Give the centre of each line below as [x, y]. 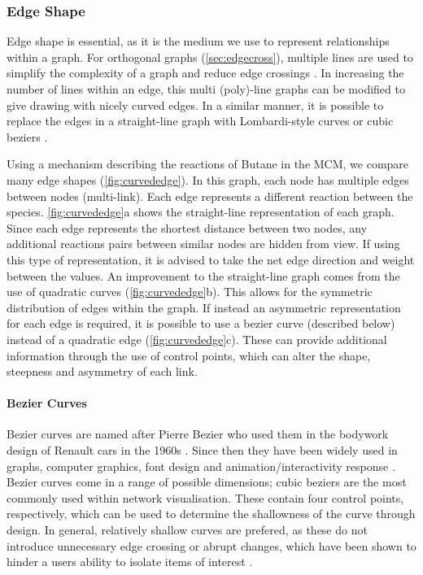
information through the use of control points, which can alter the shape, [189, 355]
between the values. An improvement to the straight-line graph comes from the [203, 275]
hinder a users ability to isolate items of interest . [130, 562]
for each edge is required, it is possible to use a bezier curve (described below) [201, 323]
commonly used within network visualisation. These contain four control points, [205, 497]
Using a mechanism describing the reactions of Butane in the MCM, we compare [208, 164]
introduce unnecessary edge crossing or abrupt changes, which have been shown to [211, 545]
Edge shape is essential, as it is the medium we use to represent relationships [198, 41]
